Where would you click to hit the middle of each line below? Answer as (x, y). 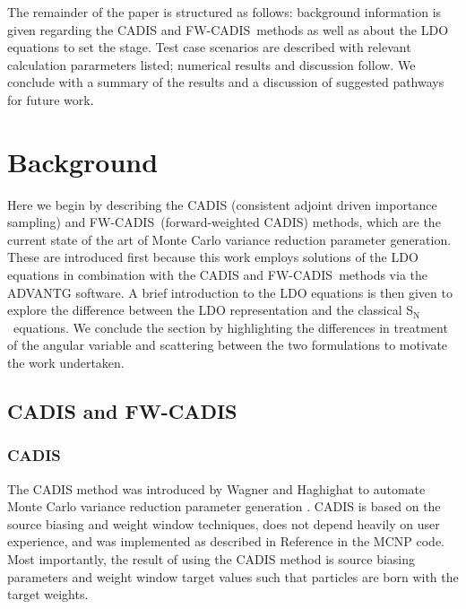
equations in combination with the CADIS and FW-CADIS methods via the (217, 275)
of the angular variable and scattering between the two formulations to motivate (228, 345)
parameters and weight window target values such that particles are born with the (233, 576)
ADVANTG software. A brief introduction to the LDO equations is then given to (230, 292)
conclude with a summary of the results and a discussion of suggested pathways (226, 82)
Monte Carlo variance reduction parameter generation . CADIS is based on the (224, 506)
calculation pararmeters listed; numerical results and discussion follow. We (211, 64)
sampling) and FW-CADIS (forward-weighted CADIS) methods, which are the (224, 222)
